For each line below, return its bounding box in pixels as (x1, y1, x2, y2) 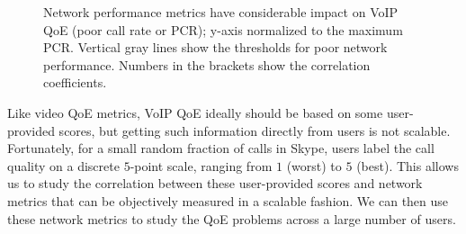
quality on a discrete (7, 156, 120, 175)
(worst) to (286, 156, 342, 175)
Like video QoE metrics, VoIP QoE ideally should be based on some (7, 103, 383, 121)
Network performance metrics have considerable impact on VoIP (43, 3, 399, 21)
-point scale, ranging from (130, 156, 273, 175)
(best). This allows (356, 156, 459, 175)
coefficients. (43, 73, 107, 92)
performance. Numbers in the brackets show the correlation (43, 55, 371, 74)
